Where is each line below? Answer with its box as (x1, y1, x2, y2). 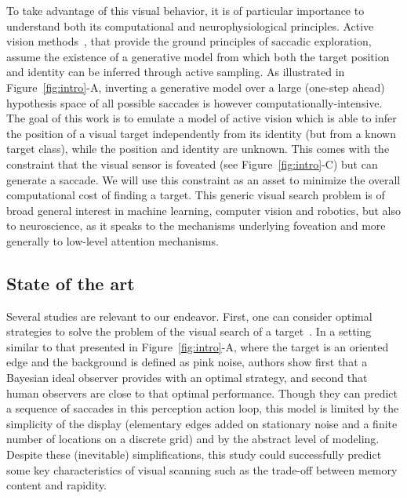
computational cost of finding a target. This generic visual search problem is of (6, 187, 385, 203)
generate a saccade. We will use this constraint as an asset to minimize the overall (6, 171, 401, 187)
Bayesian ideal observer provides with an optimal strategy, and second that (6, 369, 368, 386)
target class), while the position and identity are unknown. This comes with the (6, 140, 390, 157)
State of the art (6, 271, 135, 295)
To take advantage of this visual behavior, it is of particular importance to (6, 2, 365, 18)
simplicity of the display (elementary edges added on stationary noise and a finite (6, 415, 398, 431)
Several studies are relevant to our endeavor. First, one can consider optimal (6, 307, 372, 324)
